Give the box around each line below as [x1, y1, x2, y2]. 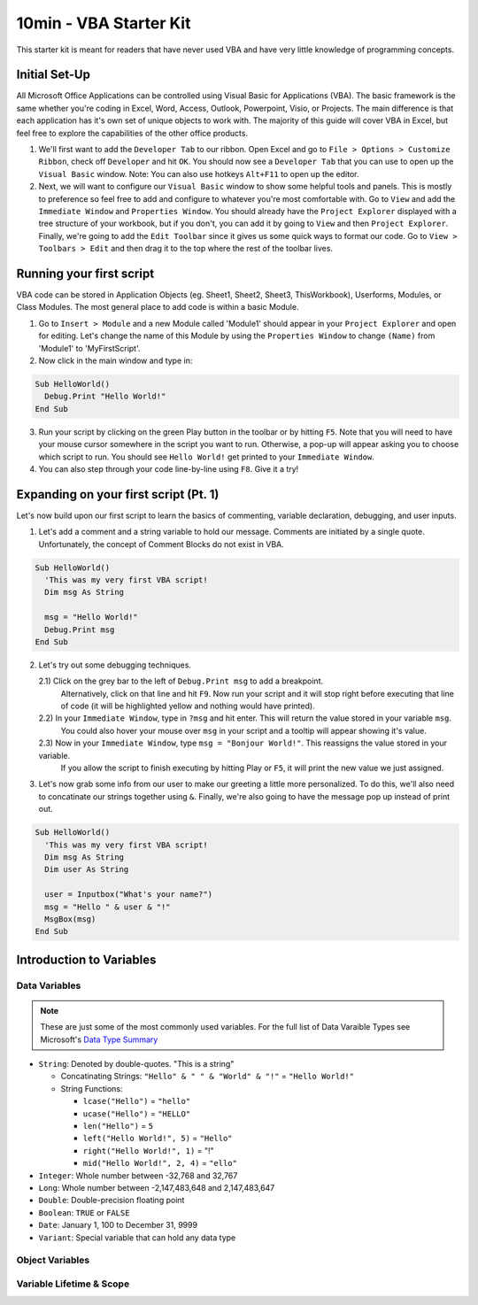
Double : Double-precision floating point [38, 1195, 185, 1206]
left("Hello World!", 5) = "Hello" [82, 1133, 234, 1144]
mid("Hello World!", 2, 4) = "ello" [82, 1158, 238, 1169]
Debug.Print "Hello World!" [44, 391, 166, 402]
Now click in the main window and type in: [38, 355, 193, 366]
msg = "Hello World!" [44, 612, 139, 622]
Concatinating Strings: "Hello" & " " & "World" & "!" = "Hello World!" [60, 1071, 354, 1082]
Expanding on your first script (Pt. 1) [16, 487, 220, 502]
